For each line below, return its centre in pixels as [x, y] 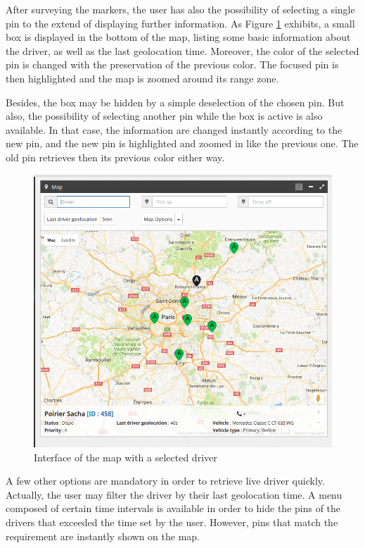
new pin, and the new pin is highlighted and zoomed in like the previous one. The [182, 143]
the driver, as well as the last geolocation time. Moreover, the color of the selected [182, 50]
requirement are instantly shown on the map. [103, 536]
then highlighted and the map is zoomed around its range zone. [142, 78]
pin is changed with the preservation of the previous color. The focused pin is [172, 64]
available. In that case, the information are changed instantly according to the [174, 129]
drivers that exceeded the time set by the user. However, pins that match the [172, 522]
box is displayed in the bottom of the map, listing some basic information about [178, 37]
